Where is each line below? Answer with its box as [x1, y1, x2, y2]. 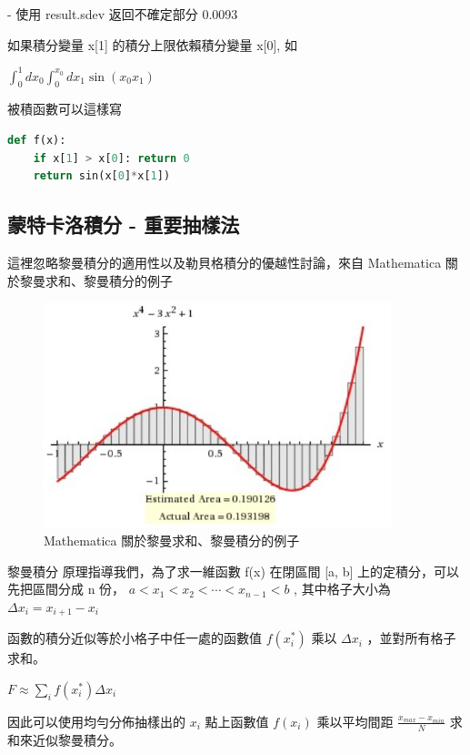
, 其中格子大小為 [294, 579, 391, 598]
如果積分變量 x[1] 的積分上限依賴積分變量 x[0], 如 [7, 35, 297, 54]
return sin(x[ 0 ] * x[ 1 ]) [33, 169, 171, 183]
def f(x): [7, 134, 66, 148]
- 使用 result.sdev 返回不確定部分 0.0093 [7, 5, 238, 23]
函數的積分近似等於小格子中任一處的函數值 [7, 628, 262, 648]
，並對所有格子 [366, 628, 456, 648]
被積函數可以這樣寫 [7, 99, 122, 118]
